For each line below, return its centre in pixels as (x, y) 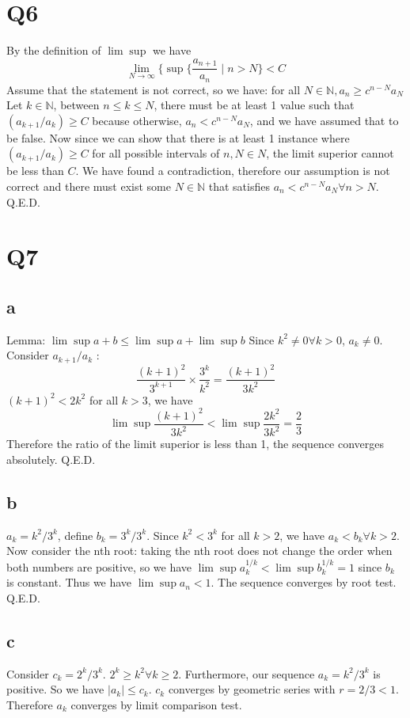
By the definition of (54, 50)
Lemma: (26, 339)
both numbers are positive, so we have (99, 566)
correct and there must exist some (89, 186)
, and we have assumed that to (324, 120)
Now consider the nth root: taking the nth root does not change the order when (199, 551)
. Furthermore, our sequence (247, 673)
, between (76, 105)
